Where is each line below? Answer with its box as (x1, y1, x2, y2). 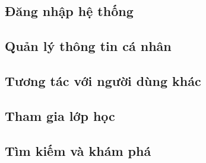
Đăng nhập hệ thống (5, 2, 134, 20)
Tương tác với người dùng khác (5, 71, 201, 90)
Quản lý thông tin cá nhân (5, 37, 172, 55)
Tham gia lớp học (5, 106, 115, 124)
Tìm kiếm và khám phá (5, 141, 151, 159)
